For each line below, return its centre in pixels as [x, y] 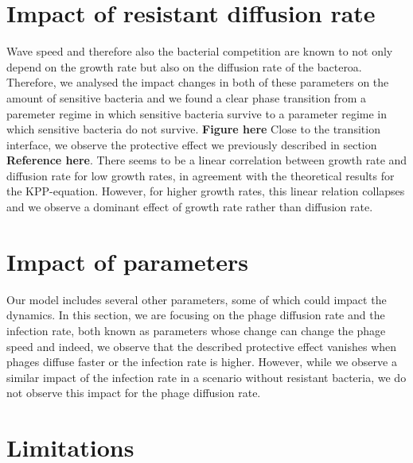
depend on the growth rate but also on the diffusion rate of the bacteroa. [184, 66]
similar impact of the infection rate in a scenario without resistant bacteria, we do [206, 377]
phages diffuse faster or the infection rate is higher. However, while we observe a [202, 362]
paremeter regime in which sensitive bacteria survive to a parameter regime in [197, 113]
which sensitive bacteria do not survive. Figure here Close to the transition [193, 129]
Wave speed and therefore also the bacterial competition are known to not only [200, 51]
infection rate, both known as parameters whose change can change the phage [196, 330]
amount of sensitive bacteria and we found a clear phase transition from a [186, 97]
